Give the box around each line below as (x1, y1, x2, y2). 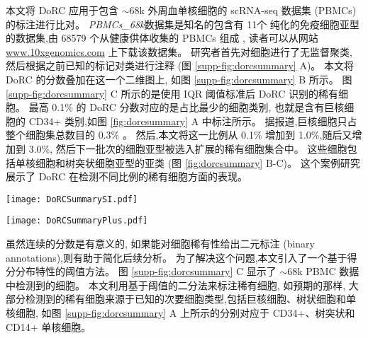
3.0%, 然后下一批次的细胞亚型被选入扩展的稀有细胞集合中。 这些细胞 (28, 141, 347, 156)
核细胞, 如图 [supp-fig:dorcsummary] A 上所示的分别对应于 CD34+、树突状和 (6, 305, 355, 320)
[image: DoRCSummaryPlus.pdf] (6, 216, 148, 226)
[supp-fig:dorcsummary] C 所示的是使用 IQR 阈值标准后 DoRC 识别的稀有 (6, 86, 339, 100)
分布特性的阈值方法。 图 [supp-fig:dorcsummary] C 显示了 (15, 264, 277, 279)
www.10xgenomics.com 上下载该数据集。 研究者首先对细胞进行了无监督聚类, (6, 44, 352, 59)
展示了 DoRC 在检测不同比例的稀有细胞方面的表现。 (6, 169, 248, 184)
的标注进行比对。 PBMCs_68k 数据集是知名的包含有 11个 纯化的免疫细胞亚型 (6, 16, 359, 31)
